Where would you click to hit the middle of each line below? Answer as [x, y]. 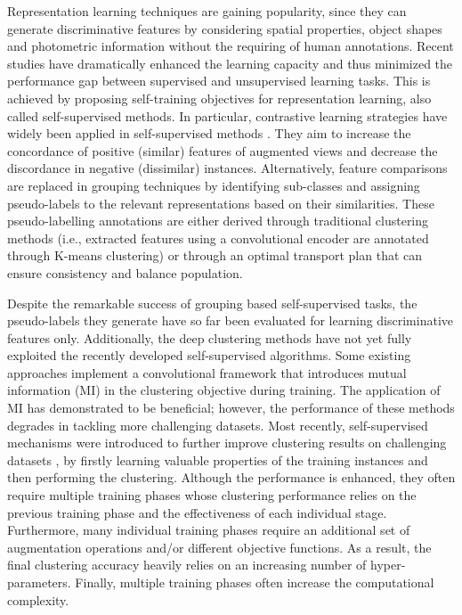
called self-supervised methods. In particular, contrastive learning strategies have [227, 115]
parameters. [39, 582]
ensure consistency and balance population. [125, 272]
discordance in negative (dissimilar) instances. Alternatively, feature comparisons [227, 168]
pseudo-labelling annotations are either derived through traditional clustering [218, 221]
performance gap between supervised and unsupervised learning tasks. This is [219, 81]
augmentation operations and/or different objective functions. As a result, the [219, 547]
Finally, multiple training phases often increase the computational [255, 582]
